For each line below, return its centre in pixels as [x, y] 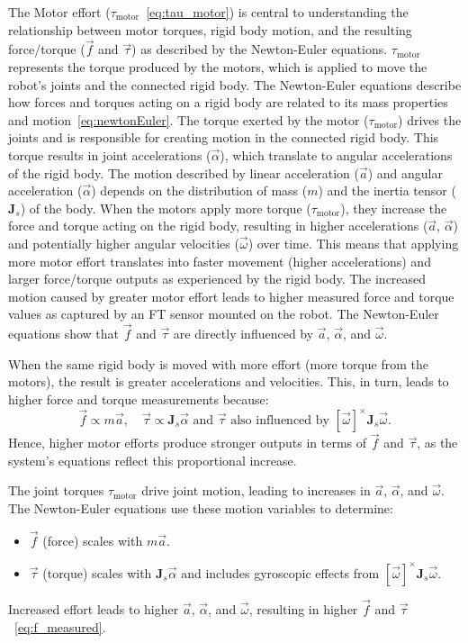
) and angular [405, 172]
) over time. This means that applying [353, 243]
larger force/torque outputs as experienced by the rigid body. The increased [217, 279]
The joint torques [56, 490]
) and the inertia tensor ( [387, 190]
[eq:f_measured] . [60, 626]
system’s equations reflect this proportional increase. [153, 460]
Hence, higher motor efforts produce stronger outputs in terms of [188, 443]
